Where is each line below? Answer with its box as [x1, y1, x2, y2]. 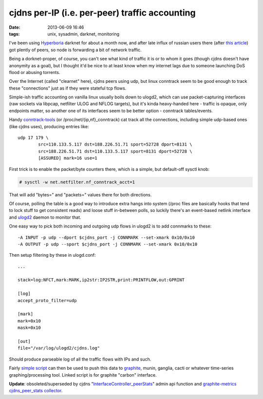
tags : [9, 31, 20, 37]
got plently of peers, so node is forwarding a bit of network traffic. [9, 47, 142, 53]
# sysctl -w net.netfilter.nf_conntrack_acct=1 [19, 179, 135, 185]
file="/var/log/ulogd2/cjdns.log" [18, 345, 100, 351]
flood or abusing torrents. [9, 69, 60, 75]
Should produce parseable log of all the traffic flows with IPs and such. [9, 356, 151, 362]
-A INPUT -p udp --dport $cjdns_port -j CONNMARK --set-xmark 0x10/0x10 [18, 234, 195, 240]
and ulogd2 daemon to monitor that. [9, 214, 81, 220]
